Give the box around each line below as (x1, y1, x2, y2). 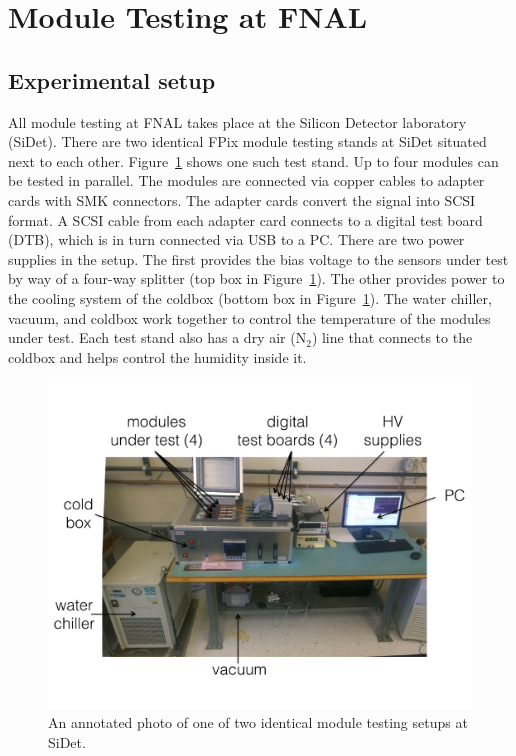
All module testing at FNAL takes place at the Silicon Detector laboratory (8, 111, 467, 132)
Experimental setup (8, 64, 216, 95)
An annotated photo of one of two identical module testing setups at (48, 712, 468, 733)
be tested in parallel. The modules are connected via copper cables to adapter (8, 170, 485, 191)
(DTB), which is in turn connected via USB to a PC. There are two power (8, 229, 465, 250)
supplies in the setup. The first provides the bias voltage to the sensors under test (8, 248, 509, 269)
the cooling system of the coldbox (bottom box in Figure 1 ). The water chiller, (8, 287, 492, 308)
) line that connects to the (311, 327, 473, 348)
